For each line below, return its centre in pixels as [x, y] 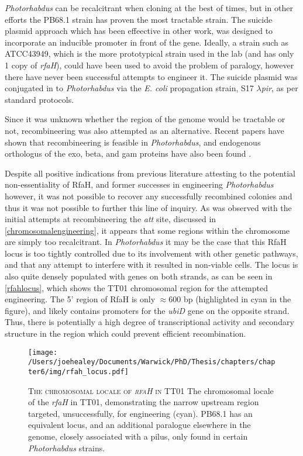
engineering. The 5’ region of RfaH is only [80, 299]
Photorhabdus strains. [67, 448]
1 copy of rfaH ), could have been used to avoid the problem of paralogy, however [149, 65]
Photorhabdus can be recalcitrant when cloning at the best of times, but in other [149, 8]
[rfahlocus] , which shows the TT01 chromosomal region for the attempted [137, 287]
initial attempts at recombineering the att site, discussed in [111, 219]
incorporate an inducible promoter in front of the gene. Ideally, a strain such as [147, 42]
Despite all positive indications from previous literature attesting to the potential [150, 173]
